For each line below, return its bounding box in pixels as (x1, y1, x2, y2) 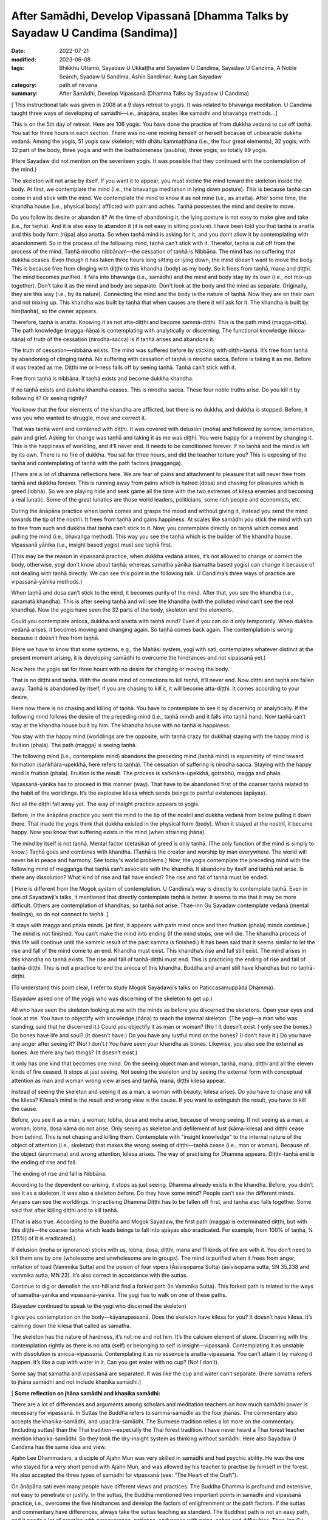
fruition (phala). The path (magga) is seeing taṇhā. (11, 741, 137, 748)
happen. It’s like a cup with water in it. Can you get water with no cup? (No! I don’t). (11, 1359, 219, 1366)
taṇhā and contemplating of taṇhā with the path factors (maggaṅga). (11, 459, 183, 466)
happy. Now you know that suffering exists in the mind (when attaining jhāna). (11, 829, 206, 836)
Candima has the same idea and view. (11, 1443, 106, 1450)
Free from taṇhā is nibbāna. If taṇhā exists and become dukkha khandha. (11, 375, 194, 382)
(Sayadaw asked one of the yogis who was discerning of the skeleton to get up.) (11, 995, 213, 1003)
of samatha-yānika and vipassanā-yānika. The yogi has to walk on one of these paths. (11, 1291, 227, 1298)
